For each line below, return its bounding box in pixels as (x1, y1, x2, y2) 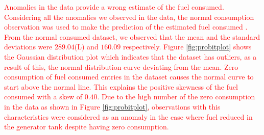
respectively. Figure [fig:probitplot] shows (123, 41, 252, 52)
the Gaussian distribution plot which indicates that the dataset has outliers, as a (4, 51, 257, 62)
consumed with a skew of (4, 91, 82, 102)
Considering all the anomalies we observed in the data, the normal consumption (4, 11, 254, 22)
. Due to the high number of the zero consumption (97, 91, 255, 102)
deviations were (4, 41, 53, 52)
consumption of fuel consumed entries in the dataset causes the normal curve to (4, 71, 254, 82)
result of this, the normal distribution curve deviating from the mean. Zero (4, 61, 238, 72)
